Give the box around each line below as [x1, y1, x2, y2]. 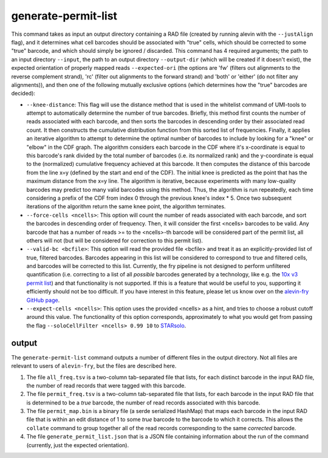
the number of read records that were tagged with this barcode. [26, 381, 186, 389]
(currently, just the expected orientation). [26, 441, 129, 449]
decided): [11, 90, 36, 97]
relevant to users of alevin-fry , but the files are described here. [11, 362, 177, 370]
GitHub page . [26, 296, 60, 304]
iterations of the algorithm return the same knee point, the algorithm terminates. [26, 203, 226, 210]
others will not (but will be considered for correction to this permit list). [26, 237, 203, 244]
